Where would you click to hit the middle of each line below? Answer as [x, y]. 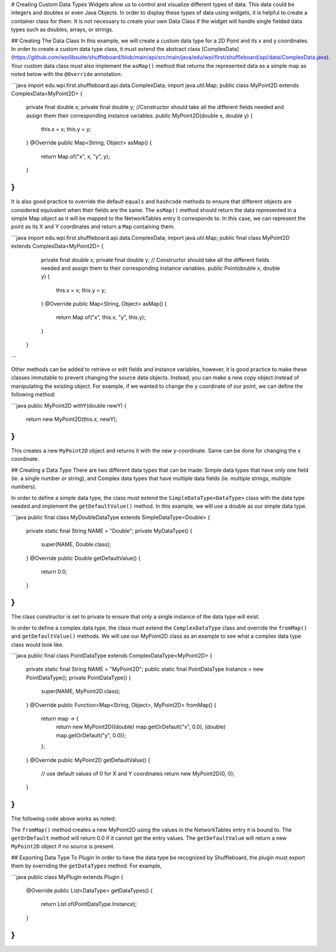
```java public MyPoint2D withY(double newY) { [69, 405]
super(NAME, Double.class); [76, 544]
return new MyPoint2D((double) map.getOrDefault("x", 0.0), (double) [141, 727]
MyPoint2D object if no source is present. [63, 846]
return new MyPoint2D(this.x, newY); [72, 419]
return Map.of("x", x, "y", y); [75, 156]
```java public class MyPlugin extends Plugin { [67, 877]
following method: [34, 394]
